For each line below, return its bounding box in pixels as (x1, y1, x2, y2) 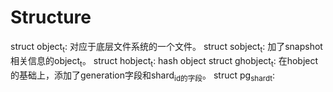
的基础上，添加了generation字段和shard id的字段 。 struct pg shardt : (10, 69, 276, 83)
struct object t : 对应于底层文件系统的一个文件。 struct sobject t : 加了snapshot (10, 40, 323, 55)
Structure (10, 6, 92, 29)
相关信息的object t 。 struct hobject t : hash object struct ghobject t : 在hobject (10, 54, 319, 69)
